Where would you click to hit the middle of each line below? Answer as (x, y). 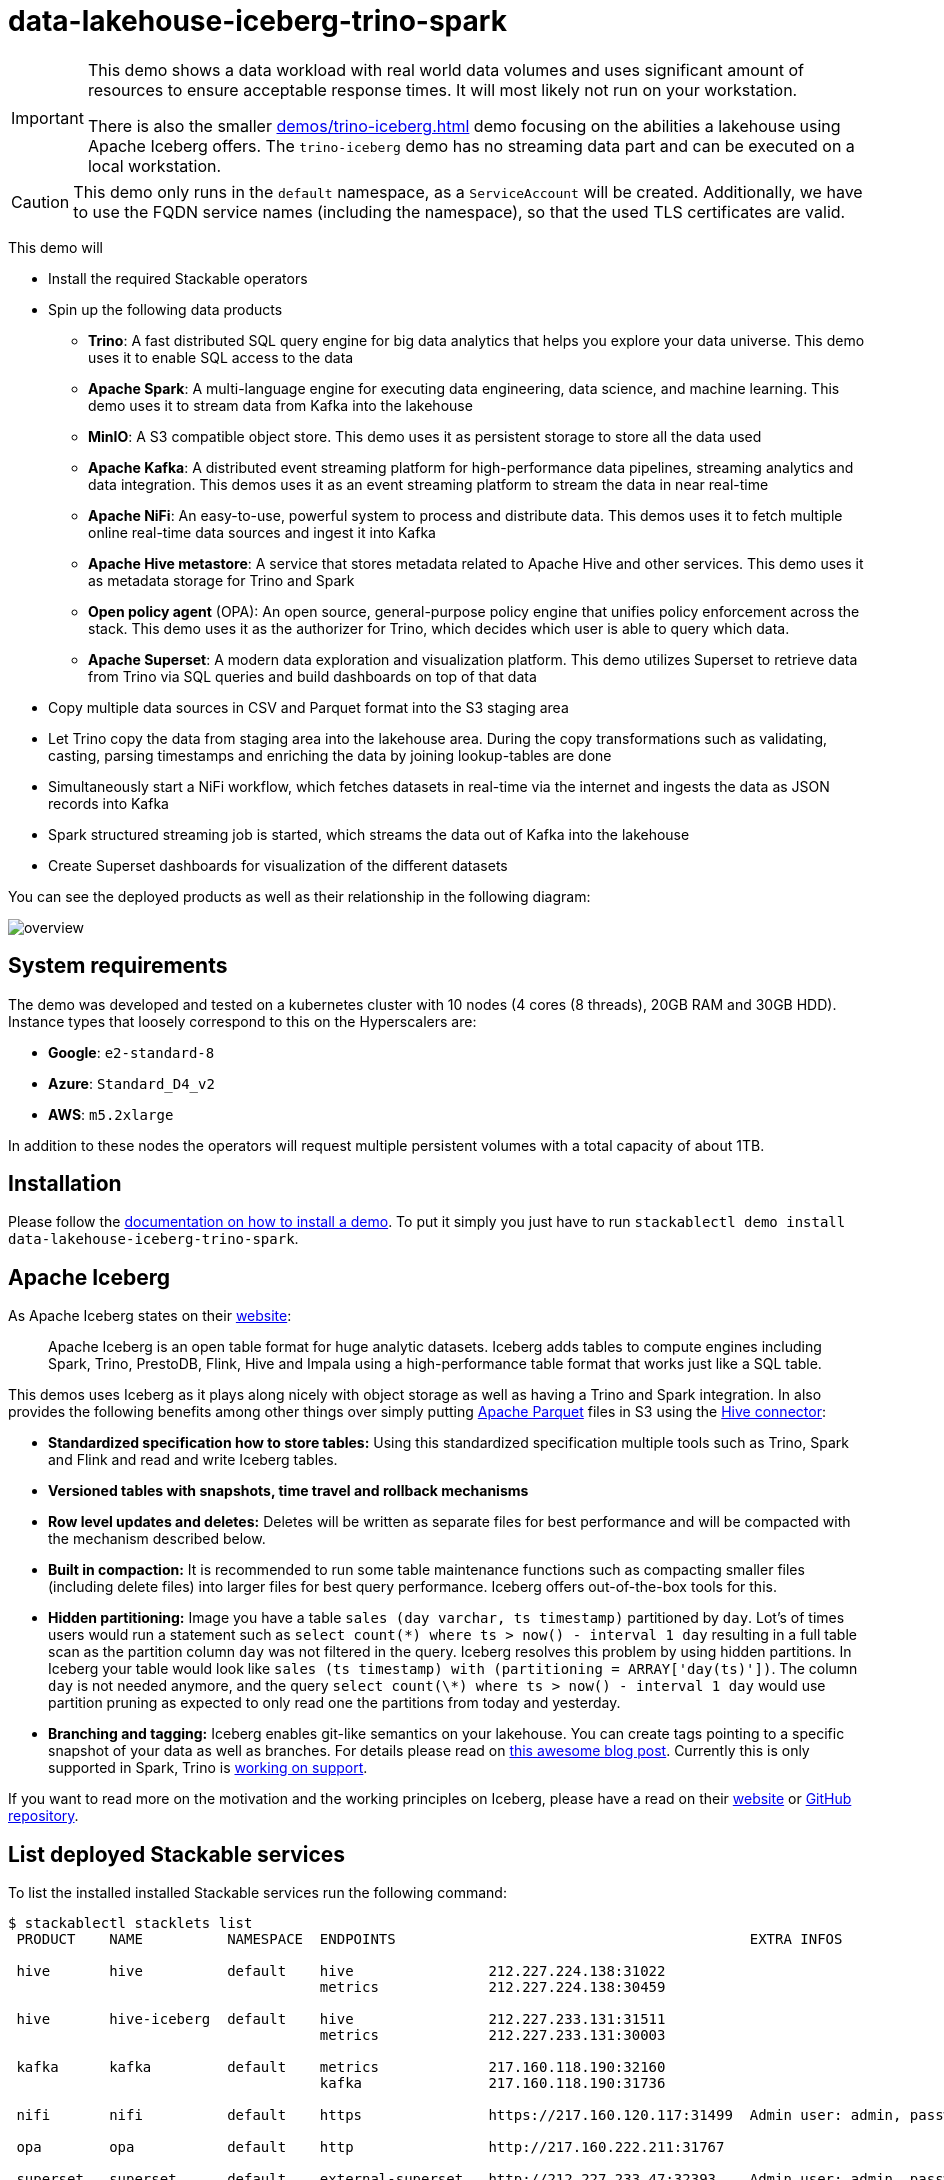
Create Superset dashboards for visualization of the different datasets (278, 865)
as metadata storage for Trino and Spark (221, 580)
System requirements (118, 966)
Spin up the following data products (165, 309)
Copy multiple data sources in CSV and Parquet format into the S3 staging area (308, 707)
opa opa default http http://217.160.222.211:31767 (370, 2147)
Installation (65, 1184)
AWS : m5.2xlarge (111, 1114)
